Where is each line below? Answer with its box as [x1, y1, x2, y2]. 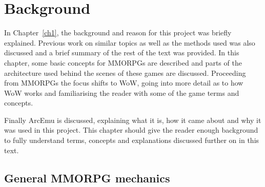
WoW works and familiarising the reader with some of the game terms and [4, 87, 239, 98]
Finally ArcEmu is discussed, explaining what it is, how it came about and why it [4, 114, 261, 125]
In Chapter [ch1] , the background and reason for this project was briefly [4, 27, 232, 38]
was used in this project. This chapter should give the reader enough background [4, 124, 258, 135]
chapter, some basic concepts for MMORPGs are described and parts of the [4, 57, 242, 68]
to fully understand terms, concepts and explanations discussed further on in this [4, 135, 259, 146]
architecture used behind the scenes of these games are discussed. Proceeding [4, 67, 246, 78]
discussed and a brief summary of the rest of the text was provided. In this [4, 47, 239, 58]
